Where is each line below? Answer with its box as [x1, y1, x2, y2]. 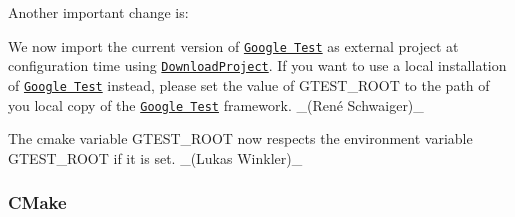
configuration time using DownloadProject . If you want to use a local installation [8, 55, 507, 76]
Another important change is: [8, 2, 189, 22]
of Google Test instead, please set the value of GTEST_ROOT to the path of [8, 74, 490, 95]
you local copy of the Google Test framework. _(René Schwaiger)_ [8, 94, 424, 115]
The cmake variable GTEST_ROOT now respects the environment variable [8, 128, 473, 149]
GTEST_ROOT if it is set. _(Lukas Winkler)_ [8, 147, 303, 168]
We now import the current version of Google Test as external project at [8, 35, 459, 56]
